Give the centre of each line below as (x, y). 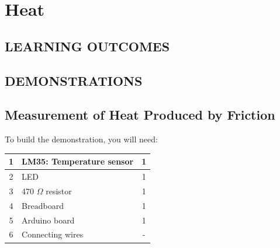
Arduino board (48, 220)
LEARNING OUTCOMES (87, 46)
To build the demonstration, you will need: (81, 139)
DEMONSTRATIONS (74, 80)
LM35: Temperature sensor (78, 161)
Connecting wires (53, 234)
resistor (59, 191)
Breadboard (43, 205)
